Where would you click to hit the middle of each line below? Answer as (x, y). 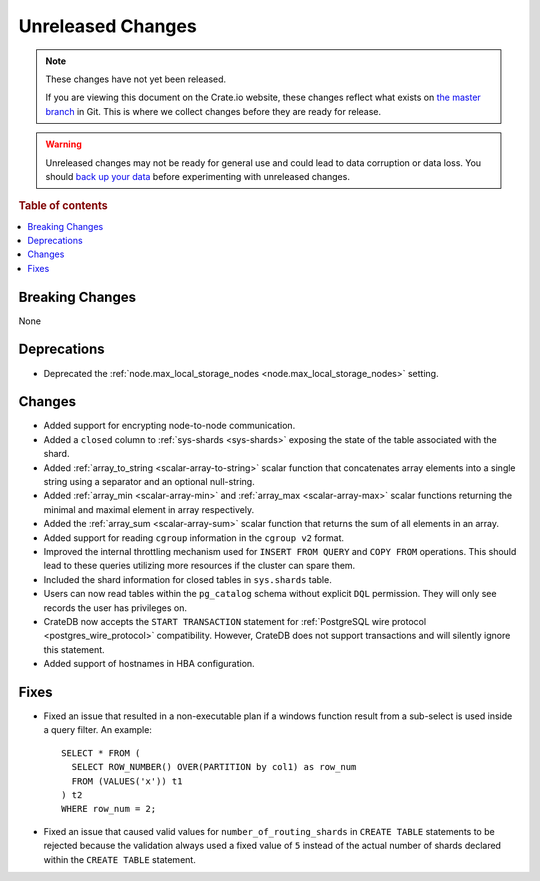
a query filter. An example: (97, 730)
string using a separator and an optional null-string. (149, 481)
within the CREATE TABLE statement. (120, 859)
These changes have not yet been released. (136, 79)
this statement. (74, 649)
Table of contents (63, 206)
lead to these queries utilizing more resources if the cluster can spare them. (199, 566)
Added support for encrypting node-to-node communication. (169, 426)
